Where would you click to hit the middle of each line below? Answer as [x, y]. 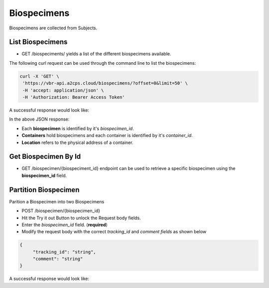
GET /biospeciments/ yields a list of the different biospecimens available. [96, 54]
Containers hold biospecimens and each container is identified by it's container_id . [107, 136]
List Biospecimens [38, 42]
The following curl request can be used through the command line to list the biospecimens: [103, 63]
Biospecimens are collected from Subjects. [53, 28]
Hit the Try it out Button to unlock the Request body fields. [81, 218]
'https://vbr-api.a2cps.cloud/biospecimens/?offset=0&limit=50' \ [105, 83]
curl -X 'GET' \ [40, 76]
